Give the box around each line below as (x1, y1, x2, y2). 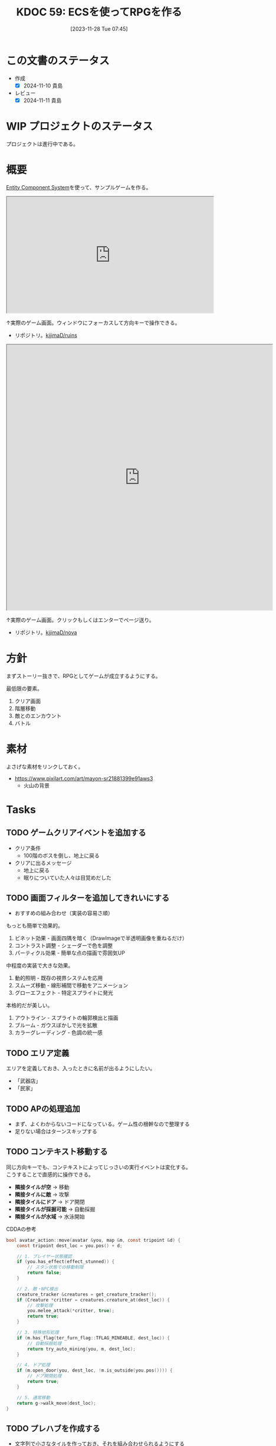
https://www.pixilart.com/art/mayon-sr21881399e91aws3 (14, 775, 153, 782)
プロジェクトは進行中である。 (6, 140, 78, 147)
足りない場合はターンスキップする (14, 1128, 97, 1134)
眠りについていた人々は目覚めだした (23, 874, 112, 881)
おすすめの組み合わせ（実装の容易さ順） (14, 910, 113, 917)
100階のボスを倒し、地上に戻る (23, 852, 100, 859)
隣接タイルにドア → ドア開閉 (14, 1198, 86, 1205)
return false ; (27, 1270, 62, 1276)
